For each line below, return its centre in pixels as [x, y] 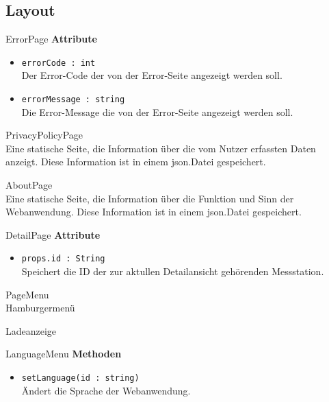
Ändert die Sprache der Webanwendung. [106, 390]
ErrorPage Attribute [51, 39]
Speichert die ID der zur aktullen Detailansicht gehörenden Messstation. [173, 271]
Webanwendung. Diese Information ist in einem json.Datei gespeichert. [154, 212]
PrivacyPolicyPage [44, 135]
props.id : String [63, 259]
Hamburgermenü [40, 308]
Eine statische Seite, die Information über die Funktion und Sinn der [150, 198]
